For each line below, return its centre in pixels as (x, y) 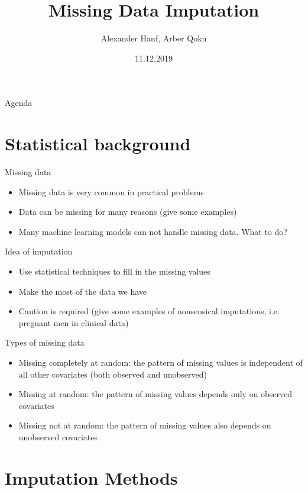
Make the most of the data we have (83, 291)
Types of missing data (45, 342)
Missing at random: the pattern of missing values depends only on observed (155, 394)
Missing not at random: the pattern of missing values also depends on (145, 425)
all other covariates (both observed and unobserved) (113, 374)
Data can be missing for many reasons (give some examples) (128, 212)
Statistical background (98, 144)
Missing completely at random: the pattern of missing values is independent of (161, 362)
